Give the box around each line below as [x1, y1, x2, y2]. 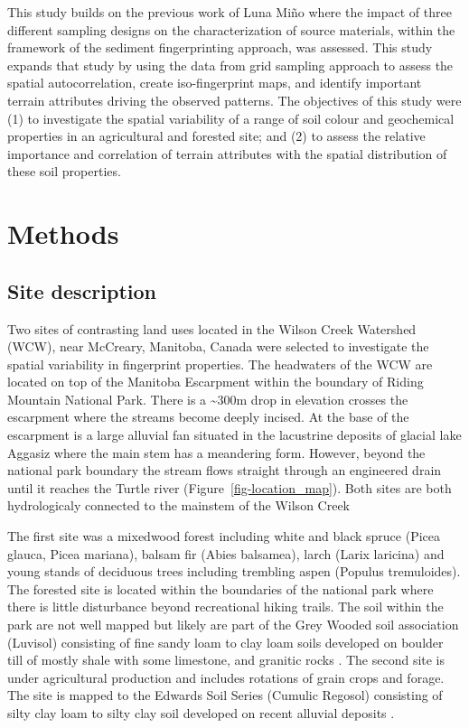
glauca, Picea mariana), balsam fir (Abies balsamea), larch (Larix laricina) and [7, 544, 445, 563]
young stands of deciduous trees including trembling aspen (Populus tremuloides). [7, 562, 461, 581]
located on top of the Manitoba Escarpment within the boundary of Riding [7, 372, 424, 391]
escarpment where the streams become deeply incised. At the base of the [7, 407, 409, 426]
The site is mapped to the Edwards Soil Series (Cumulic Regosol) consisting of [7, 686, 443, 705]
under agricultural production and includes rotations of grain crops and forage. [7, 667, 445, 686]
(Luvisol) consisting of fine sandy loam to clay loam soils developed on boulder [7, 632, 444, 651]
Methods [7, 215, 119, 252]
